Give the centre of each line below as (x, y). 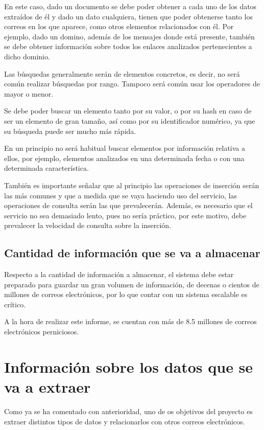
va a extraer (47, 387)
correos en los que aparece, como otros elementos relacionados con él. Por (119, 26)
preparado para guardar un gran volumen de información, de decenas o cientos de (132, 284)
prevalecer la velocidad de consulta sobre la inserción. (88, 225)
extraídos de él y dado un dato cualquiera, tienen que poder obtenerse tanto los (128, 16)
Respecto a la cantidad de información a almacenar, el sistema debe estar (119, 274)
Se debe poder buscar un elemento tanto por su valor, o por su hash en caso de (128, 111)
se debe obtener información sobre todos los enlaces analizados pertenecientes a (128, 46)
